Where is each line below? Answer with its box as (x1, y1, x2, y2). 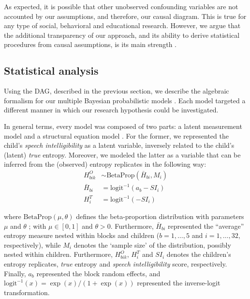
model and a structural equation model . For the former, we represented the (4, 130, 229, 141)
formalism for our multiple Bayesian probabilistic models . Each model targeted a (4, 95, 246, 105)
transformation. (4, 287, 50, 297)
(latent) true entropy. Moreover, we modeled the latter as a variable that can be (4, 149, 241, 159)
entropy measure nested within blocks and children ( (4, 230, 160, 240)
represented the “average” (167, 220, 244, 231)
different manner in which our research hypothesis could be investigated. (4, 105, 219, 115)
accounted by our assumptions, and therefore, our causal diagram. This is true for (4, 11, 247, 21)
